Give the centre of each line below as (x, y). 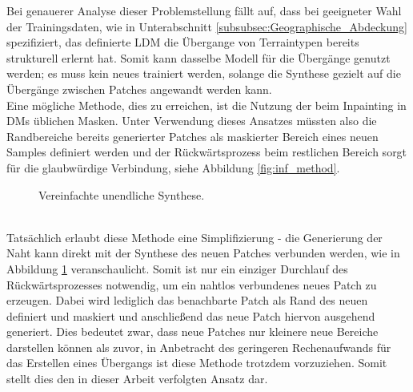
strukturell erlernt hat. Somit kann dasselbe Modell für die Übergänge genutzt (198, 57)
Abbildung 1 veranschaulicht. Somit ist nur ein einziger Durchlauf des (177, 268)
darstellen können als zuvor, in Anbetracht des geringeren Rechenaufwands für (199, 347)
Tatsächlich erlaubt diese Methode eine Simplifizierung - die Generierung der (194, 237)
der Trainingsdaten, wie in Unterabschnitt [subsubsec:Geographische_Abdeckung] (207, 26)
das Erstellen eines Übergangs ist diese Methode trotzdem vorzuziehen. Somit (197, 363)
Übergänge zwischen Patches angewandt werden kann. (139, 89)
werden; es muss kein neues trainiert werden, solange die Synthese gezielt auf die (204, 73)
